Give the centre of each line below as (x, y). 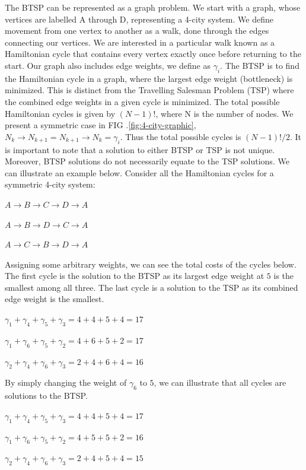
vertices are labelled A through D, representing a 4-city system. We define (139, 19)
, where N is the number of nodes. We (224, 113)
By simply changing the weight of (66, 382)
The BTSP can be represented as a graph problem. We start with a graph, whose (153, 7)
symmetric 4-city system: (50, 184)
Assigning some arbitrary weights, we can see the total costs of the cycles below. (151, 264)
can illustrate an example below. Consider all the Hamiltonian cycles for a (139, 172)
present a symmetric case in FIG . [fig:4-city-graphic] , (101, 125)
